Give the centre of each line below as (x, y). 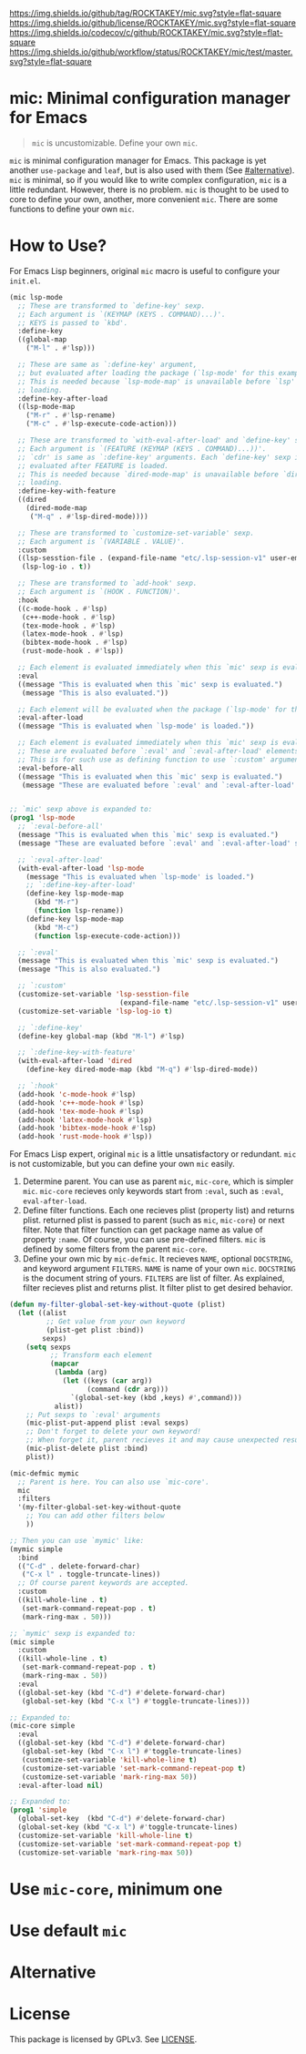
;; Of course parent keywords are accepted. (103, 1583)
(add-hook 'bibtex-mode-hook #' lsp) (87, 1129)
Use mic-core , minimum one (116, 1889)
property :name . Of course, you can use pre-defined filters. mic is (144, 1240)
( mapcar (64, 1364)
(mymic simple (36, 1549)
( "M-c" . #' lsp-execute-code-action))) (102, 424)
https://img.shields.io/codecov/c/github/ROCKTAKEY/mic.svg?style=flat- (147, 32)
